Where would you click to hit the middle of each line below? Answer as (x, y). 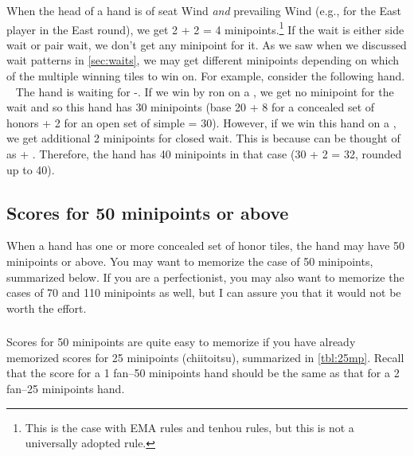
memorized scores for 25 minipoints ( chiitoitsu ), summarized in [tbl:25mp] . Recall (205, 357)
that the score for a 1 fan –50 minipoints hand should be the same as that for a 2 (203, 373)
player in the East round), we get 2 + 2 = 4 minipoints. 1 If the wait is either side (205, 28)
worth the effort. (47, 308)
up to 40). (31, 169)
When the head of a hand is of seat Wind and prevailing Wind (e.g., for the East (204, 10)
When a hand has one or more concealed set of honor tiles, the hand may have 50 (206, 246)
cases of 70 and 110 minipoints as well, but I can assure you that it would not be (204, 292)
